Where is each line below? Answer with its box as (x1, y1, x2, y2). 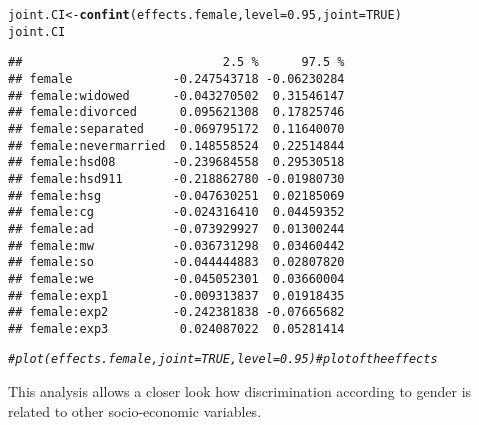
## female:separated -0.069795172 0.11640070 (8, 121, 345, 136)
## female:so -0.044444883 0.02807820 (8, 255, 345, 270)
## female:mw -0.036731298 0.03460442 (8, 238, 345, 253)
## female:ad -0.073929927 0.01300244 (8, 221, 345, 236)
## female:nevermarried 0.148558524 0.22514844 (8, 138, 345, 153)
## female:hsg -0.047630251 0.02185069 (8, 188, 345, 203)
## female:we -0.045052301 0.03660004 (8, 271, 345, 286)
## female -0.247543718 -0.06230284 (8, 71, 345, 86)
